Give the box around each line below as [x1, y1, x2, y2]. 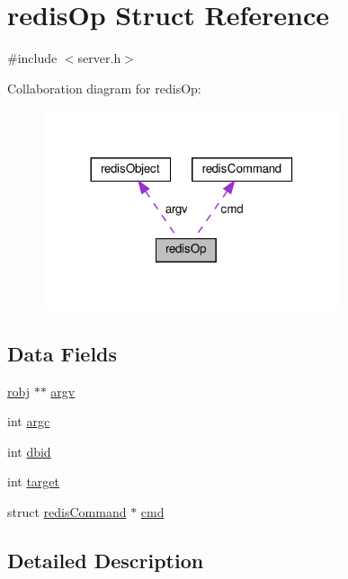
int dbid [7, 441, 51, 460]
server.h [77, 49, 121, 67]
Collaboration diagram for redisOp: [7, 78, 201, 97]
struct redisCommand [7, 503, 127, 521]
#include [7, 49, 58, 67]
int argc [7, 412, 50, 431]
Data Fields [7, 339, 118, 367]
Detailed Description [7, 547, 204, 575]
